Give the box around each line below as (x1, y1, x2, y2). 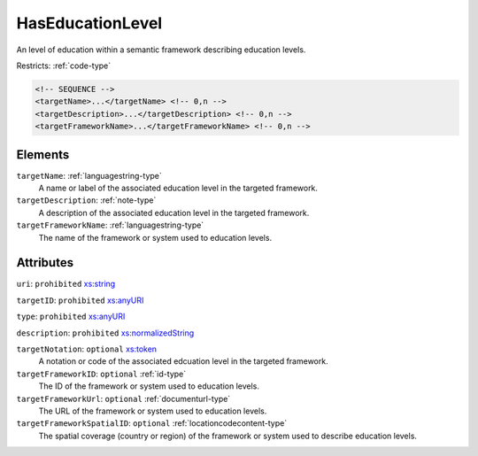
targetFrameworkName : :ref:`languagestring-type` (16, 220, 204, 230)
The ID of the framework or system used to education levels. (38, 381, 260, 391)
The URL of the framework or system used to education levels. (38, 406, 267, 416)
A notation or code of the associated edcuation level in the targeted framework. (38, 356, 328, 367)
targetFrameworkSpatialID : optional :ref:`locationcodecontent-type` (16, 418, 288, 429)
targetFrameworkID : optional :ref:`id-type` (16, 368, 186, 379)
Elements (16, 147, 70, 162)
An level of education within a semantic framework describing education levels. (16, 44, 306, 55)
